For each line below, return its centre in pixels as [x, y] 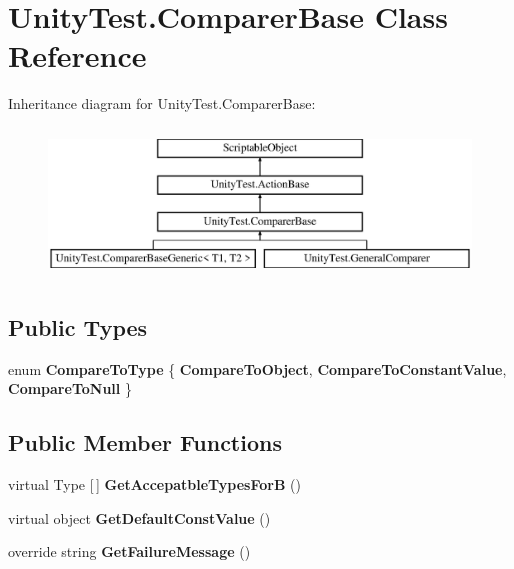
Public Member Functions [145, 442]
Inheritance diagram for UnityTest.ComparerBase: [162, 103]
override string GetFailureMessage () [129, 551]
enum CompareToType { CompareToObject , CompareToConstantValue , [257, 368]
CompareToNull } [70, 388]
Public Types [78, 327]
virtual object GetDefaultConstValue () [139, 517]
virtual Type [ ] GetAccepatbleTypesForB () [154, 484]
